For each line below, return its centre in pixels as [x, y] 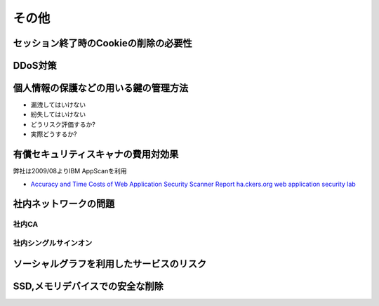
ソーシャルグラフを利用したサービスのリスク [110, 264]
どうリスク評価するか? [63, 124]
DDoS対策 [35, 66]
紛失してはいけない [58, 114]
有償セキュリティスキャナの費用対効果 [96, 154]
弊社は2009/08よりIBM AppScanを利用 [70, 171]
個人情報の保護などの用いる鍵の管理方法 [101, 88]
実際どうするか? [54, 134]
